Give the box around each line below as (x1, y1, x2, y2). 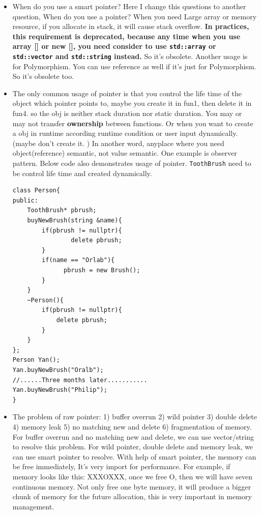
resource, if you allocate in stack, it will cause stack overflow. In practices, (12, 21, 249, 32)
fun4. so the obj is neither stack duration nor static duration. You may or (12, 108, 242, 119)
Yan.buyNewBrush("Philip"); (12, 386, 107, 394)
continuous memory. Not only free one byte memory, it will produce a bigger (12, 481, 251, 492)
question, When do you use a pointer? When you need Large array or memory (12, 11, 257, 21)
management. (12, 501, 54, 511)
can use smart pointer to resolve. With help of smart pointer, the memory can (12, 451, 256, 462)
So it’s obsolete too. (12, 71, 74, 81)
